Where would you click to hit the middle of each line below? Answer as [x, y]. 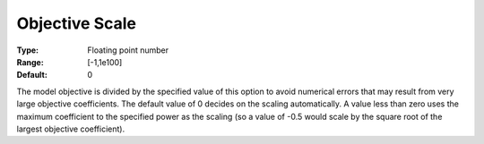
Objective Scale [77, 23]
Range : [30, 62]
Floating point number [128, 50]
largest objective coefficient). [71, 129]
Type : [28, 50]
